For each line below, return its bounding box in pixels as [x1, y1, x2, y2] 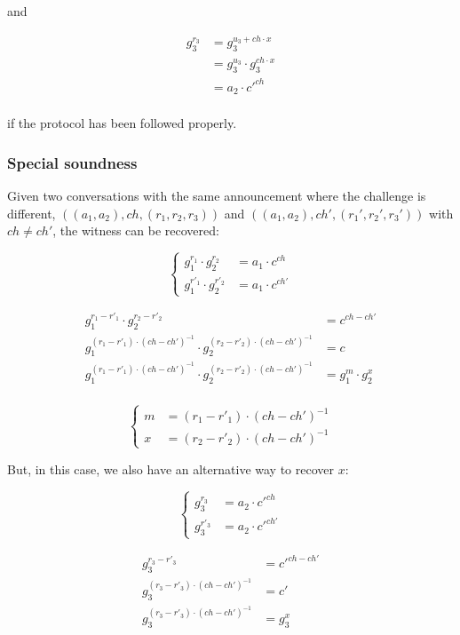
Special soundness [7, 151, 138, 173]
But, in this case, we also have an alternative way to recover [7, 459, 334, 478]
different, [7, 203, 56, 222]
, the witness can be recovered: [52, 221, 219, 240]
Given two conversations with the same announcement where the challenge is [7, 187, 426, 204]
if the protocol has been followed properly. [7, 114, 237, 132]
